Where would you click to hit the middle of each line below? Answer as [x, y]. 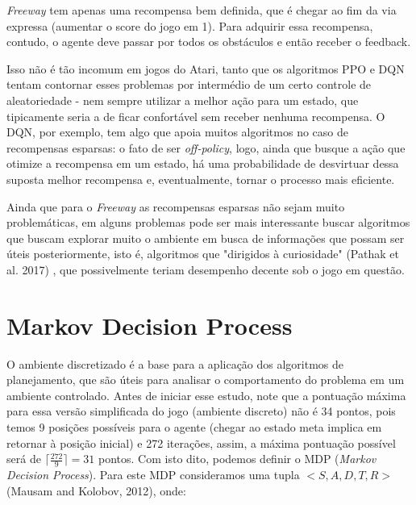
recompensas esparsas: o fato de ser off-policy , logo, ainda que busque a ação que [206, 147]
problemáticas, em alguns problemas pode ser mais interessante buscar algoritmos [208, 222]
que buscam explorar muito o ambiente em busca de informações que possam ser [206, 238]
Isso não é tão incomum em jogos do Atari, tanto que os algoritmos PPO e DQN [206, 68]
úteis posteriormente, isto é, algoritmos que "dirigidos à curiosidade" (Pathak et [203, 254]
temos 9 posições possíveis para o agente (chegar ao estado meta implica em [194, 427]
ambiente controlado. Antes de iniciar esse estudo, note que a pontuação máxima [206, 395]
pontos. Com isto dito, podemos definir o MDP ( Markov [237, 459]
